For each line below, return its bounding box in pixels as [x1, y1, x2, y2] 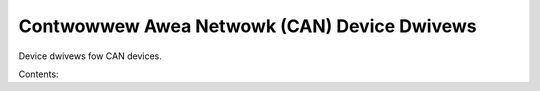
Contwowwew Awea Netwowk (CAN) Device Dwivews [18, 15, 477, 37]
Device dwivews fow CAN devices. [18, 50, 162, 62]
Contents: [18, 68, 59, 80]
